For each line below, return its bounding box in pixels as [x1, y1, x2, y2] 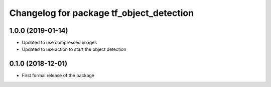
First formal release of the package [22, 73, 95, 79]
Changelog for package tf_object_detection [9, 7, 194, 18]
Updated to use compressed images [22, 40, 97, 46]
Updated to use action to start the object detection [22, 46, 126, 52]
